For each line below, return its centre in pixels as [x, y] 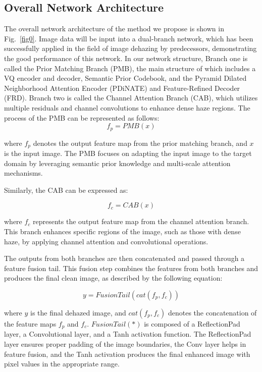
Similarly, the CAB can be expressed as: [66, 190]
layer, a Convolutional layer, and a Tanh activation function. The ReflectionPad [128, 334]
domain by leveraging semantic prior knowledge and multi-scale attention [117, 163]
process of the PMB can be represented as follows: [82, 117]
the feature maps [30, 323]
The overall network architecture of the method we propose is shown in [114, 29]
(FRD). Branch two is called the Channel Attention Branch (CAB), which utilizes [131, 98]
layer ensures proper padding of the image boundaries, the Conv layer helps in [125, 344]
